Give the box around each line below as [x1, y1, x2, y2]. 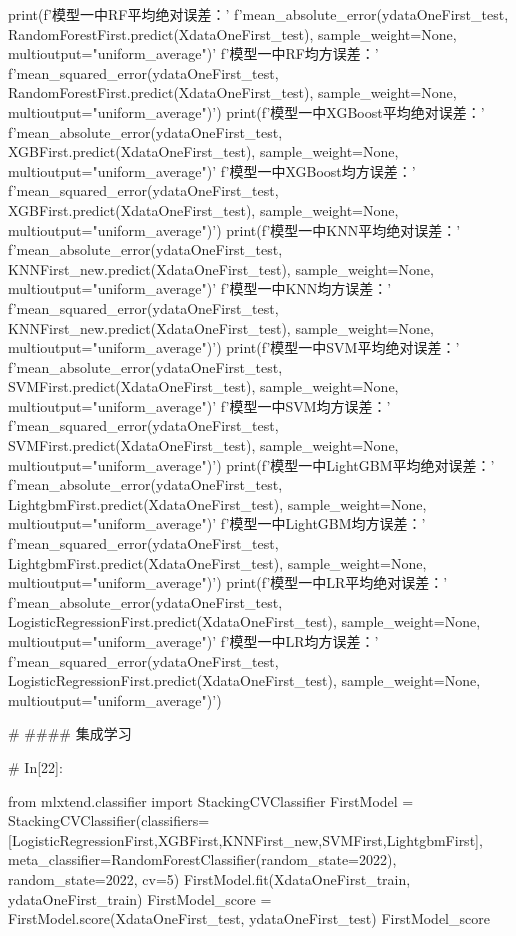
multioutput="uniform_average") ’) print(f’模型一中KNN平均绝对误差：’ [8, 219, 461, 240]
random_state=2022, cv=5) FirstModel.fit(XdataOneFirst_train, [8, 868, 411, 889]
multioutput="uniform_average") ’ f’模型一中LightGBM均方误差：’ [8, 513, 426, 534]
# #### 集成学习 [8, 723, 132, 744]
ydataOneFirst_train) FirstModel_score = [8, 888, 272, 909]
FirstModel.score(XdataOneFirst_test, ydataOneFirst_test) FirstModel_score [8, 908, 490, 929]
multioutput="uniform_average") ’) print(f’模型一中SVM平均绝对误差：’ [8, 337, 460, 358]
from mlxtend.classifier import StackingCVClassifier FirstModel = [8, 790, 414, 811]
